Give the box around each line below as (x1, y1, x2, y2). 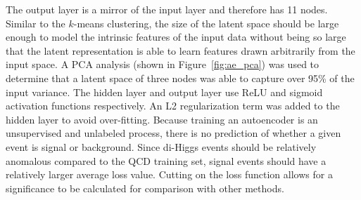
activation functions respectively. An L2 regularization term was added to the (6, 98, 340, 113)
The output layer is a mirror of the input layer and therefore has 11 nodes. (6, 2, 328, 16)
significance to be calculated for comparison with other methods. (6, 180, 284, 195)
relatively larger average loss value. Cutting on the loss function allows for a (6, 167, 333, 182)
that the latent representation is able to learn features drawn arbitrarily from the (6, 43, 355, 58)
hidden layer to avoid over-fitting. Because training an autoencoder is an (6, 112, 318, 126)
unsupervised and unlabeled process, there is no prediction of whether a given (6, 126, 341, 140)
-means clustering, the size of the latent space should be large (73, 15, 339, 30)
